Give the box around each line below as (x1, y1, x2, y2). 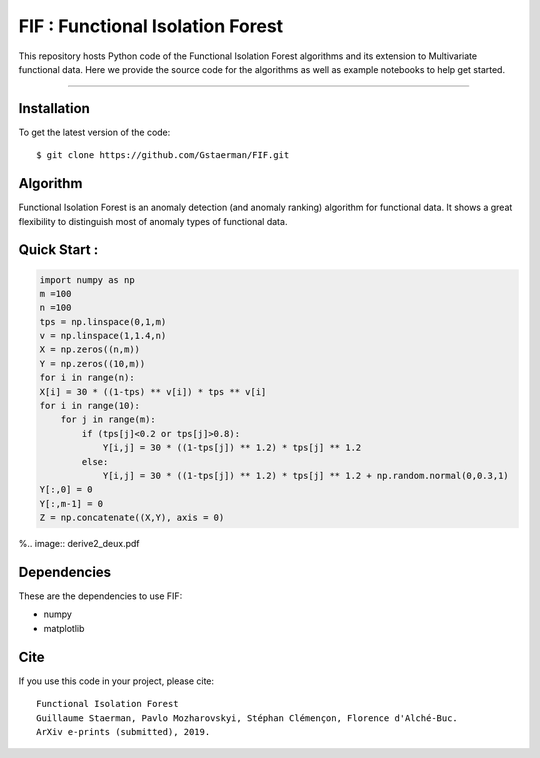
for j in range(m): (60, 414, 157, 425)
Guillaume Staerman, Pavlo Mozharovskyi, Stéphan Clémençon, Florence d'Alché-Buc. (36, 712, 459, 724)
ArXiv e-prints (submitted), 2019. (36, 726, 211, 737)
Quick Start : (18, 241, 99, 259)
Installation (18, 100, 90, 117)
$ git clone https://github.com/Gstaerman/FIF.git (36, 150, 290, 161)
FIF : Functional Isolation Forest (18, 15, 284, 37)
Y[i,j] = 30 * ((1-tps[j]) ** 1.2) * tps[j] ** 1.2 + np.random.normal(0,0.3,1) (102, 470, 509, 481)
